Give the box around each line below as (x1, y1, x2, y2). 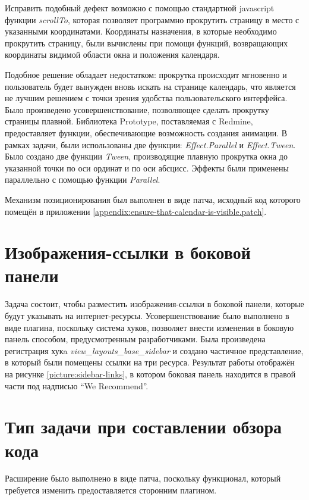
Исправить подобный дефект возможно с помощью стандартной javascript (5, 2, 275, 14)
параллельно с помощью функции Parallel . (5, 173, 160, 186)
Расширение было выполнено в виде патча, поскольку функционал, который (5, 472, 281, 485)
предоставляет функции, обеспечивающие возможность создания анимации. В (5, 126, 288, 139)
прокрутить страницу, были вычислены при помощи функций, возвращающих (5, 36, 288, 49)
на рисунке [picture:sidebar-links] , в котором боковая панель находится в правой (5, 367, 296, 380)
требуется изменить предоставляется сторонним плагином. (5, 484, 217, 496)
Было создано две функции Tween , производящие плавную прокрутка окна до (5, 150, 288, 162)
